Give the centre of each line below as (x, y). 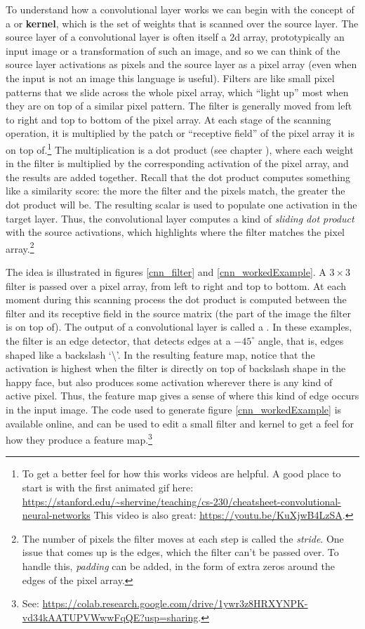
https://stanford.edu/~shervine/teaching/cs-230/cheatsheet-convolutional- (181, 501)
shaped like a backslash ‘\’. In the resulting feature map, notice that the (160, 354)
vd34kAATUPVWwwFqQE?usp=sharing (110, 617)
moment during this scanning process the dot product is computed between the (176, 299)
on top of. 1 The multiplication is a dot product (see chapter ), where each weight (180, 148)
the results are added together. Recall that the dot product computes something (178, 177)
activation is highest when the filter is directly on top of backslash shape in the (176, 368)
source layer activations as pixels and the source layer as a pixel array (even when (181, 64)
